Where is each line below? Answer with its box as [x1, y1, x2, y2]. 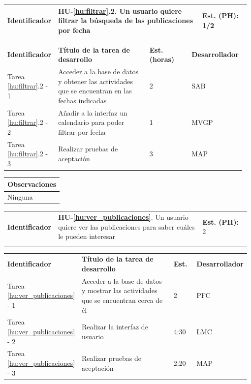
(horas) [149, 54, 175, 64]
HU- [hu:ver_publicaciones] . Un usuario [58, 212, 188, 222]
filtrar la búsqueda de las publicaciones [58, 15, 193, 26]
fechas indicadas [58, 95, 107, 105]
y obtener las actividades [58, 76, 133, 86]
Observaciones [7, 179, 57, 189]
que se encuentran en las [58, 86, 132, 96]
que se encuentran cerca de [82, 295, 163, 305]
